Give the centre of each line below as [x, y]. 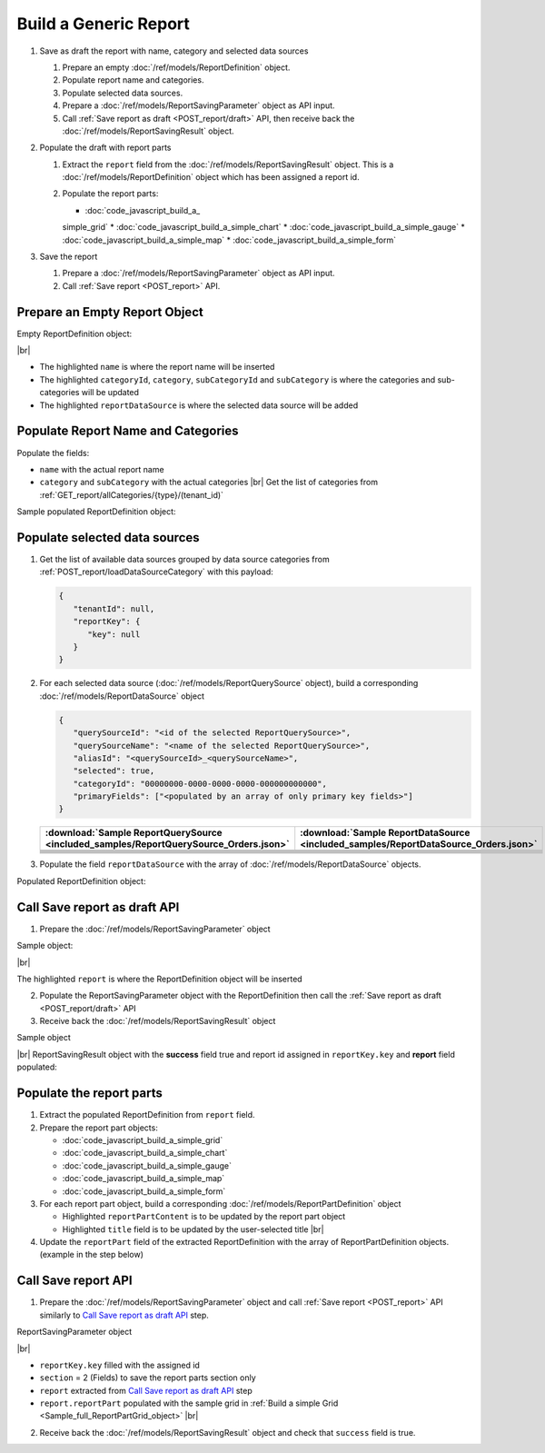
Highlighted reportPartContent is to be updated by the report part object [204, 1217]
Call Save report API [74, 1281]
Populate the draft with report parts [105, 148]
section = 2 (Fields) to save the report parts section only [148, 1378]
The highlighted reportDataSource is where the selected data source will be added [199, 405]
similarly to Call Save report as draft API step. [124, 1315]
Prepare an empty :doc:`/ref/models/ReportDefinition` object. [176, 67]
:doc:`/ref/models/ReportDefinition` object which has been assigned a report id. [211, 177]
